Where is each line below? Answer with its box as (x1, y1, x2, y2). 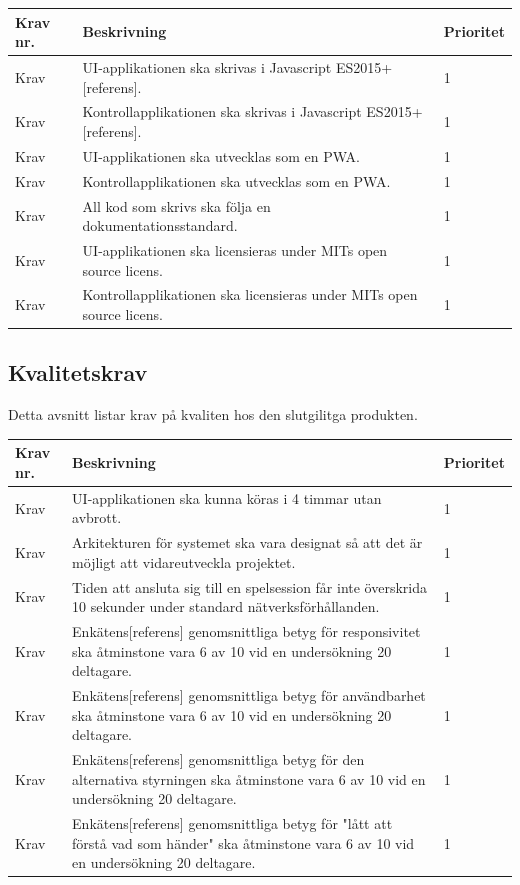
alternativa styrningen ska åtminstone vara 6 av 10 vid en (72, 768, 426, 789)
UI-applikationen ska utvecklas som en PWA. (82, 145, 360, 166)
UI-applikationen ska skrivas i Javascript (82, 56, 332, 77)
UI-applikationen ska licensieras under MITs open (82, 239, 388, 260)
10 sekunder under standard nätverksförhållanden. (72, 596, 380, 617)
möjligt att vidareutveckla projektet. (72, 551, 296, 572)
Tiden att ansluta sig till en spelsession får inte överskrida (72, 576, 428, 597)
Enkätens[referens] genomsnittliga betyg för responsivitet (72, 621, 421, 642)
